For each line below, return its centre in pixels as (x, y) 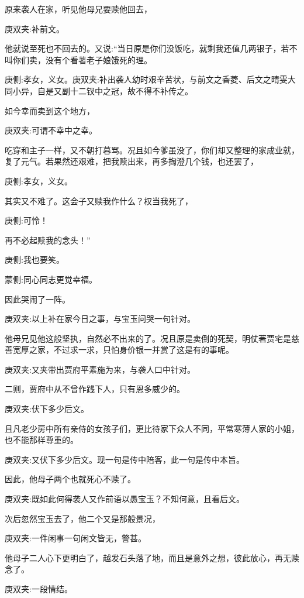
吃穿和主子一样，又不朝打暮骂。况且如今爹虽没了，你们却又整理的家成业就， (152, 149)
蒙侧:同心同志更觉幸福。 (51, 279)
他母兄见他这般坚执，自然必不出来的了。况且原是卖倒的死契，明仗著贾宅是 (148, 338)
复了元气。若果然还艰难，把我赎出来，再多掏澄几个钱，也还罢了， (132, 161)
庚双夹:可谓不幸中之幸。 (51, 130)
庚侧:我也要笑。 (34, 260)
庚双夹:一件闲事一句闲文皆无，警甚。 (75, 538)
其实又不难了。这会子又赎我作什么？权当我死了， (99, 200)
